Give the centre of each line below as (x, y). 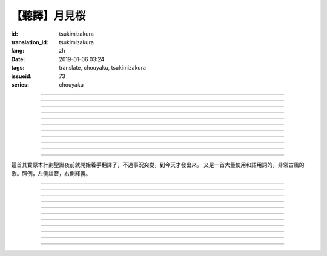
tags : (18, 68)
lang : (18, 51)
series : (20, 84)
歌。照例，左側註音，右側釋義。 (51, 173)
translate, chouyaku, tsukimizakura (103, 68)
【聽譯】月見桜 (48, 16)
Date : (18, 59)
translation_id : (30, 42)
